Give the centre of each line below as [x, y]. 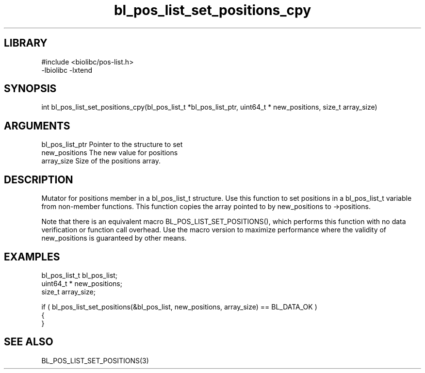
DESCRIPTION [39, 179]
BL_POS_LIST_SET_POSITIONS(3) [95, 360]
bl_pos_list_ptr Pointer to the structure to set [112, 145]
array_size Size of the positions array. [101, 161]
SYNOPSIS [30, 89]
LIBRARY [26, 43]
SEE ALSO [29, 342]
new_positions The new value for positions [110, 153]
